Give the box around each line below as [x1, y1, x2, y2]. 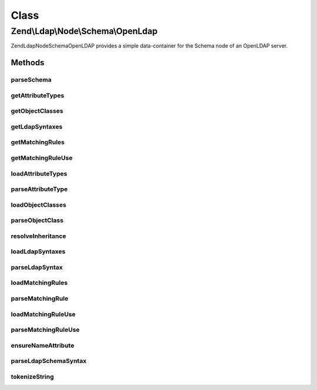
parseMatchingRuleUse [11, 326, 80, 334]
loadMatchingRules [11, 279, 68, 287]
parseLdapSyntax [11, 263, 63, 271]
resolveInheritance [11, 232, 67, 240]
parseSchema [11, 76, 52, 84]
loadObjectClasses [11, 200, 67, 209]
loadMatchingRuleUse [11, 310, 76, 318]
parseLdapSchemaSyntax [11, 357, 87, 365]
